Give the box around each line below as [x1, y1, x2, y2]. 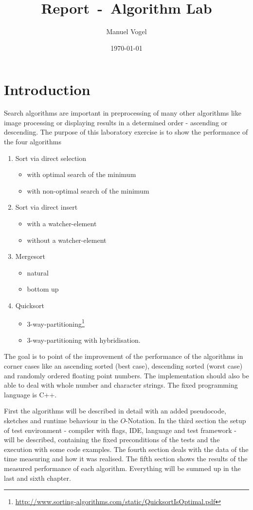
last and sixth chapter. [4, 472, 71, 483]
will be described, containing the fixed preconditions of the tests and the [4, 434, 220, 445]
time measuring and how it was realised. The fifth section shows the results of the [4, 453, 248, 464]
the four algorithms [4, 137, 62, 147]
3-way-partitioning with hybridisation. [27, 334, 141, 345]
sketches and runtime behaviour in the [4, 415, 118, 425]
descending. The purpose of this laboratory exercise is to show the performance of [4, 127, 248, 137]
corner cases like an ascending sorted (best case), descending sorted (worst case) [4, 361, 243, 371]
